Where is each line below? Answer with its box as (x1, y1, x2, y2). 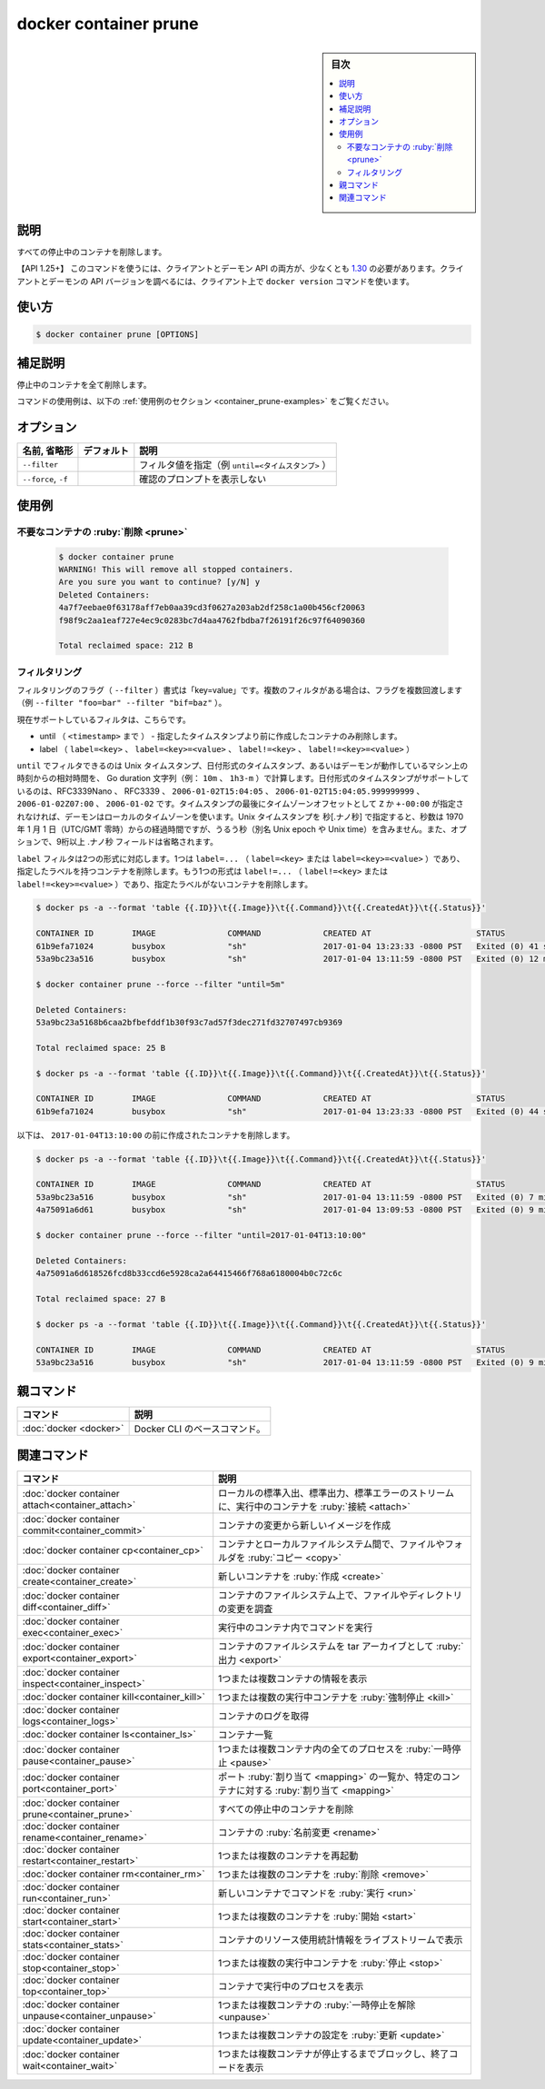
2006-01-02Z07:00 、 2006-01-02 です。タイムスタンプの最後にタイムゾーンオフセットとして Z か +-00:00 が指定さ (16, 798, 464, 809)
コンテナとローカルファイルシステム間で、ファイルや (218, 1538, 445, 1550)
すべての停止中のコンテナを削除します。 (16, 246, 167, 257)
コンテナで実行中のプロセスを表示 (218, 1980, 364, 1993)
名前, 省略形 (22, 445, 74, 458)
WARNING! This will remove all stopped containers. (58, 564, 294, 574)
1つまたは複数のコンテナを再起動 (218, 1849, 359, 1862)
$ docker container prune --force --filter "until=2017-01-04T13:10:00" (35, 1231, 367, 1241)
